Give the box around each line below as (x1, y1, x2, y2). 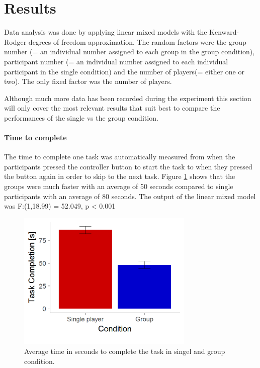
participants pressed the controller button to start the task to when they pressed (4, 161, 252, 171)
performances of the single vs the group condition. (4, 112, 158, 123)
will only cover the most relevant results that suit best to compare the (4, 103, 220, 113)
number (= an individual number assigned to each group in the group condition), (4, 46, 255, 57)
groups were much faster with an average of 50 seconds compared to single (4, 181, 233, 192)
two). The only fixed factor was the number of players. (4, 76, 172, 86)
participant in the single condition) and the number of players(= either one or (4, 66, 244, 76)
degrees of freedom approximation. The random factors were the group (28, 36, 246, 47)
